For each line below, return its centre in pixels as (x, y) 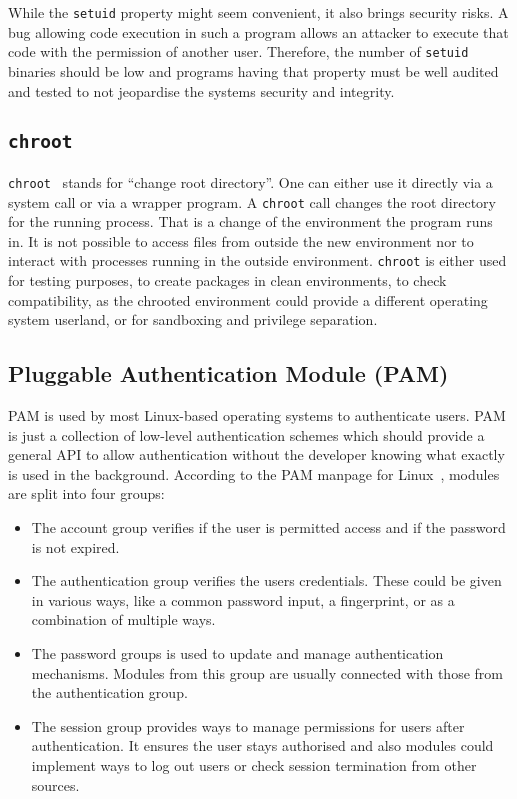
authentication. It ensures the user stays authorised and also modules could (262, 745)
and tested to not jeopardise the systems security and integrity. (201, 90)
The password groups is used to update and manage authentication (237, 652)
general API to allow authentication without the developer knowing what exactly (256, 454)
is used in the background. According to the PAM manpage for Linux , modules (254, 473)
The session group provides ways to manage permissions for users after (248, 725)
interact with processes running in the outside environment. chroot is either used (257, 260)
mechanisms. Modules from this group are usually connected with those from (267, 672)
